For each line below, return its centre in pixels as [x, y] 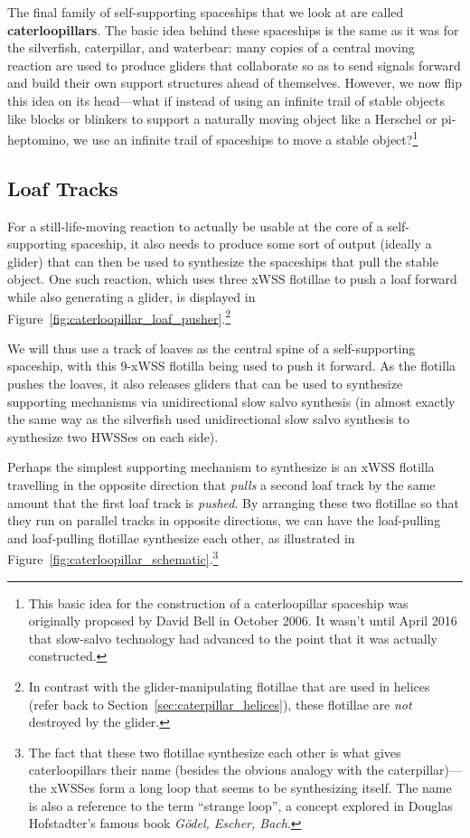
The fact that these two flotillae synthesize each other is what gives [215, 752]
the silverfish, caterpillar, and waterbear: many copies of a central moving [211, 47]
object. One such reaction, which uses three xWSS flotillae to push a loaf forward [232, 279]
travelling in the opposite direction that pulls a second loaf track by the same [221, 484]
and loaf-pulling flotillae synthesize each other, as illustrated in [181, 537]
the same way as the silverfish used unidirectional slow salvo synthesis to [208, 419]
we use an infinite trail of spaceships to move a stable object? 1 [246, 138]
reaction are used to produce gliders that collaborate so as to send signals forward [234, 65]
